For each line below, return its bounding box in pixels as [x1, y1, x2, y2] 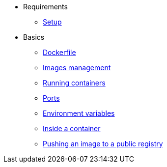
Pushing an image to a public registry [43, 139, 163, 148]
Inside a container [43, 124, 101, 133]
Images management [43, 63, 111, 72]
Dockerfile [43, 48, 76, 56]
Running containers [43, 79, 106, 87]
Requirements [23, 2, 68, 11]
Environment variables [43, 109, 115, 117]
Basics [23, 33, 45, 41]
